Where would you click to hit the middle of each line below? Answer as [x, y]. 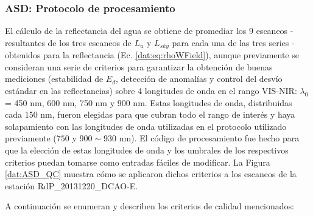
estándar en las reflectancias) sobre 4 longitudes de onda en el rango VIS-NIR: [151, 91]
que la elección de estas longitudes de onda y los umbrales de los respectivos [147, 150]
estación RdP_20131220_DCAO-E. [72, 185]
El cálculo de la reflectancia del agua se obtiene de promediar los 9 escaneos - [149, 31]
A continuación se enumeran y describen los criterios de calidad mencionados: [149, 206]
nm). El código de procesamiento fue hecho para [209, 138]
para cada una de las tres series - [233, 42]
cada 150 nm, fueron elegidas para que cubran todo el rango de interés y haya [150, 114]
